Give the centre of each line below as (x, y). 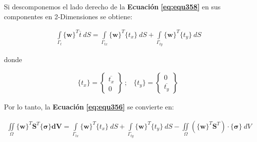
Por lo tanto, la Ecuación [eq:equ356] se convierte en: (89, 107)
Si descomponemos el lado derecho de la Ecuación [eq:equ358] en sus (112, 6)
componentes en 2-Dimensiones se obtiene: (68, 16)
